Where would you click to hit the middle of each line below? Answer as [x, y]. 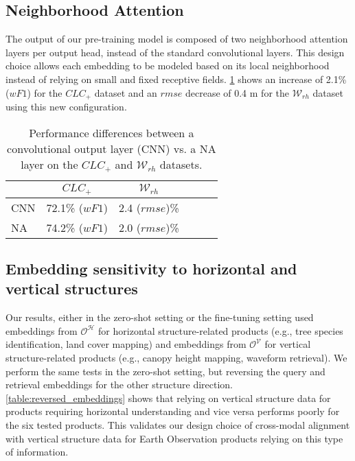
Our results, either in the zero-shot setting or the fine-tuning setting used [160, 317]
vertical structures [72, 288]
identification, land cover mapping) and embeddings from [126, 344]
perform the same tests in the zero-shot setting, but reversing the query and [165, 371]
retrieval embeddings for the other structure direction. [119, 385]
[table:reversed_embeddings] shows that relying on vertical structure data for [168, 398]
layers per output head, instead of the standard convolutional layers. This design [175, 52]
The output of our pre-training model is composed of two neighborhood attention [177, 39]
